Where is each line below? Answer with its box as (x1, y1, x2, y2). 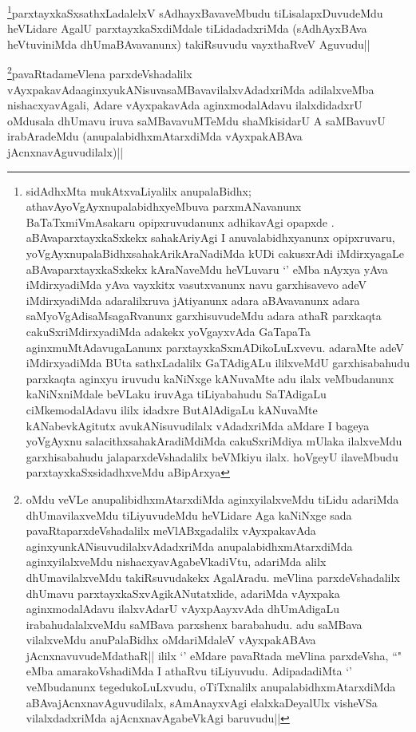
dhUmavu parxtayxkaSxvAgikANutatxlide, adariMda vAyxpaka (26, 584, 340, 601)
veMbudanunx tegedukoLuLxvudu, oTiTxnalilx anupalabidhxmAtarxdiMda (26, 679, 396, 695)
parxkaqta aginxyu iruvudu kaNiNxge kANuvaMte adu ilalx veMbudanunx (26, 370, 394, 386)
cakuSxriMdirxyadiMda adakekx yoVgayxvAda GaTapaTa (26, 323, 311, 339)
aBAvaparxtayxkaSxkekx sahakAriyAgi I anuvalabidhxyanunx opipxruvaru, (26, 229, 395, 246)
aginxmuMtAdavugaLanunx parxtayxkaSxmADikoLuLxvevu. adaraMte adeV (26, 338, 404, 355)
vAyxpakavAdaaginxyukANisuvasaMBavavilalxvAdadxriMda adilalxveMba (7, 81, 374, 97)
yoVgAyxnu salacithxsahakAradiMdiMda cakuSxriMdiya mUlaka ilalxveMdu (26, 433, 402, 449)
